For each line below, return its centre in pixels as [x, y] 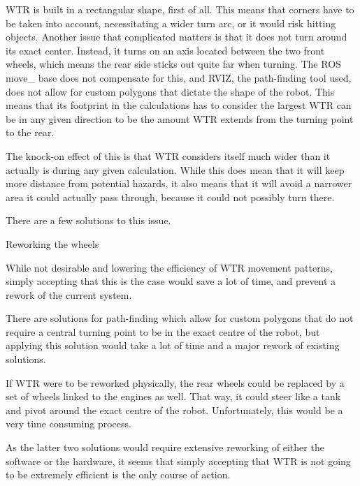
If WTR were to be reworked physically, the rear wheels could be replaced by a [175, 382]
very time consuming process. [69, 424]
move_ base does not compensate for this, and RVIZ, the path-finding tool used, [179, 77]
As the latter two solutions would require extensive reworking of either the [165, 447]
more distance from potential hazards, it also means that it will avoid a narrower [179, 183]
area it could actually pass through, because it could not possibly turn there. [170, 197]
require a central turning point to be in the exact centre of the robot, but [163, 331]
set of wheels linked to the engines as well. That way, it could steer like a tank [173, 396]
